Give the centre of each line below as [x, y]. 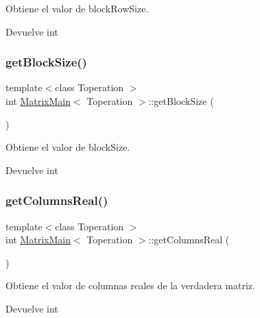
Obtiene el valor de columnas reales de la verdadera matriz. [130, 285]
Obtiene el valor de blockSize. [68, 147]
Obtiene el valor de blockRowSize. [77, 8]
